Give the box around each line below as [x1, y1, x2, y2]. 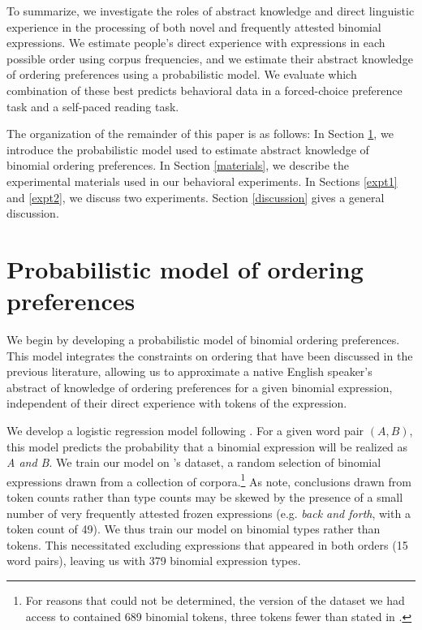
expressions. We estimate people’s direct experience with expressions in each [6, 34, 385, 51]
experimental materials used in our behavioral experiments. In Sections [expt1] [6, 172, 398, 189]
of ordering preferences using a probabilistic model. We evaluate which [6, 66, 357, 83]
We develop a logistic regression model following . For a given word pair [6, 422, 364, 438]
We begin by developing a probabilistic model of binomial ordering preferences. [6, 331, 400, 348]
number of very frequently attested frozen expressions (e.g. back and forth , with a [6, 504, 411, 521]
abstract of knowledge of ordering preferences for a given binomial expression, [6, 378, 393, 395]
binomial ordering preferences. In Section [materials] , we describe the [6, 157, 350, 174]
